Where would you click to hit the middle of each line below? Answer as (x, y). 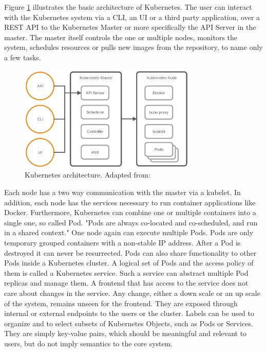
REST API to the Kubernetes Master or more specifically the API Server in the (130, 27)
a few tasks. (23, 57)
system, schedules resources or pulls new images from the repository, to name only (133, 47)
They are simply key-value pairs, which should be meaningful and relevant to (126, 333)
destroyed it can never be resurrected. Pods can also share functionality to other (130, 252)
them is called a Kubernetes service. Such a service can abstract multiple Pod (126, 272)
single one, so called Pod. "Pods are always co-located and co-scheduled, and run (131, 222)
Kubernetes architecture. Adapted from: (88, 175)
